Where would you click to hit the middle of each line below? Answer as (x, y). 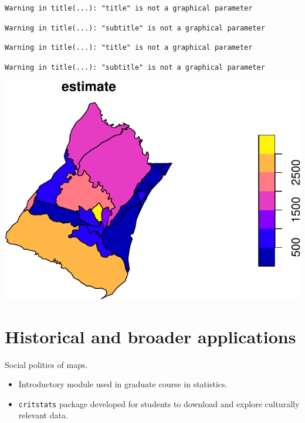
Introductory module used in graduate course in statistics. (123, 384)
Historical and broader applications (150, 336)
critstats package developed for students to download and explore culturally (159, 403)
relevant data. (43, 415)
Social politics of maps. (46, 364)
